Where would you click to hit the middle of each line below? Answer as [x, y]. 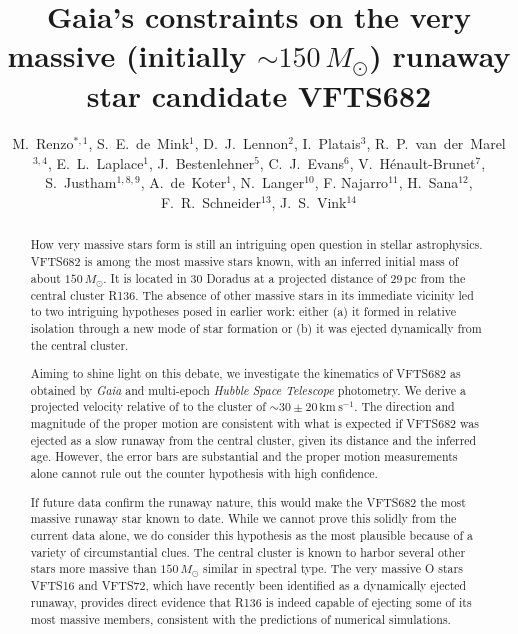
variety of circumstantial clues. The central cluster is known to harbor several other [248, 551]
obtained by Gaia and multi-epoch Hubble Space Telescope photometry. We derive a [248, 389]
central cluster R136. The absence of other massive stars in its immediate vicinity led [252, 294]
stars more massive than [93, 568]
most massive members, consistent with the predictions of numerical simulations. [240, 618]
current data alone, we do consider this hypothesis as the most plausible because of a [251, 534]
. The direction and [404, 406]
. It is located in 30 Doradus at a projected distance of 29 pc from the [284, 277]
